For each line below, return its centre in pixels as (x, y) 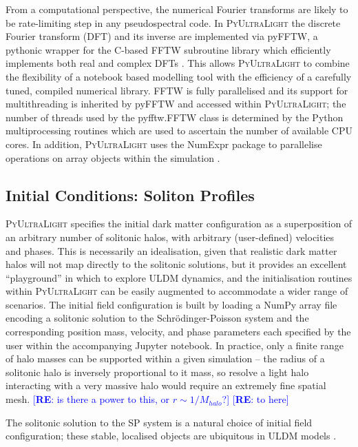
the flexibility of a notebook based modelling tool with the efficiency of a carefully (179, 76)
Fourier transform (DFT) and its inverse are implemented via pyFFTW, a (162, 36)
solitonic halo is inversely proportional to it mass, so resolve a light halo (157, 372)
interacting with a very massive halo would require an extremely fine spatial (166, 385)
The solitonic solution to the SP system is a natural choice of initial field (159, 422)
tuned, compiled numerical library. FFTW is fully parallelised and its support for (177, 90)
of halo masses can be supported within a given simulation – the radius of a (165, 358)
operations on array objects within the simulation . (113, 157)
